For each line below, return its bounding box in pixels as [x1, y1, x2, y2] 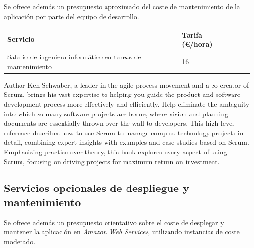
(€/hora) [182, 39, 212, 49]
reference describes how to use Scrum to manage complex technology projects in [4, 127, 244, 137]
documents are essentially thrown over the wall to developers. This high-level [4, 118, 234, 128]
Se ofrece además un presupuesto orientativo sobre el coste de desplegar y [4, 217, 224, 227]
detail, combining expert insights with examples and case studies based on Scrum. [4, 137, 249, 147]
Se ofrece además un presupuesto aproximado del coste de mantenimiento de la [4, 1, 240, 11]
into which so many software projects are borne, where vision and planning [4, 108, 229, 118]
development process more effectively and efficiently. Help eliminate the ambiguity [4, 99, 250, 109]
